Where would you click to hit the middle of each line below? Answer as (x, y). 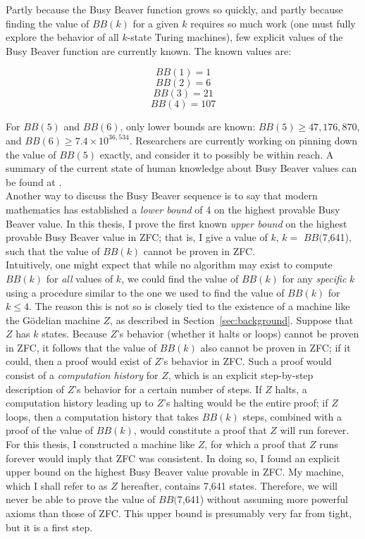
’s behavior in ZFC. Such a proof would (246, 361)
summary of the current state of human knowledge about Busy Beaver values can (181, 168)
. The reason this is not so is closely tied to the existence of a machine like (189, 306)
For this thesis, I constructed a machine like (100, 444)
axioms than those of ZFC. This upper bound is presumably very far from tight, (179, 513)
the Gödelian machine (53, 320)
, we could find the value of (180, 278)
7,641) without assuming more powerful (262, 499)
